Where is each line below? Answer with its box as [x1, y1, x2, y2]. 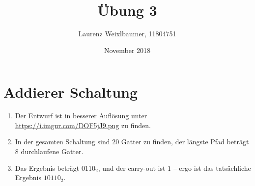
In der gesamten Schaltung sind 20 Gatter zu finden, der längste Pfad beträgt [15, 136, 249, 147]
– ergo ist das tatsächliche [173, 162, 251, 173]
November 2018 [104, 45, 151, 55]
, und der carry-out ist [98, 162, 166, 173]
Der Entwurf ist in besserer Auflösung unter [15, 110, 147, 121]
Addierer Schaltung [3, 82, 138, 102]
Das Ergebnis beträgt [15, 162, 80, 173]
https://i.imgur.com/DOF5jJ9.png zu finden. [15, 120, 151, 130]
